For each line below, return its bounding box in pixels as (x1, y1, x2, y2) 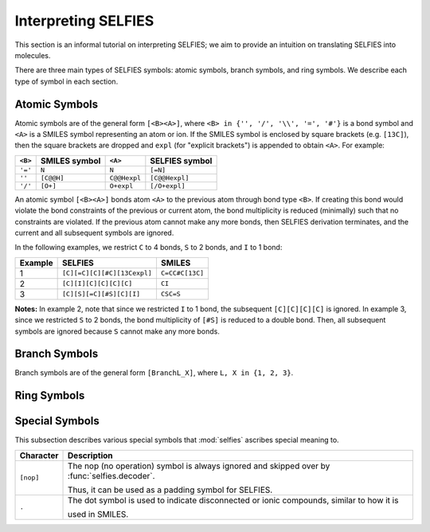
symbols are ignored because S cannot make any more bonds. (14, 327, 221, 336)
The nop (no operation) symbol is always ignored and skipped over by (68, 460, 330, 471)
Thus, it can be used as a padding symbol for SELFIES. (68, 484, 273, 495)
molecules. (14, 50, 51, 60)
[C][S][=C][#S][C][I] (62, 290, 141, 299)
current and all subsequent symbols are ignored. (14, 228, 174, 237)
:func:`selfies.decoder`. (68, 470, 155, 481)
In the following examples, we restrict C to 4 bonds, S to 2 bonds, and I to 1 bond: (14, 243, 283, 252)
